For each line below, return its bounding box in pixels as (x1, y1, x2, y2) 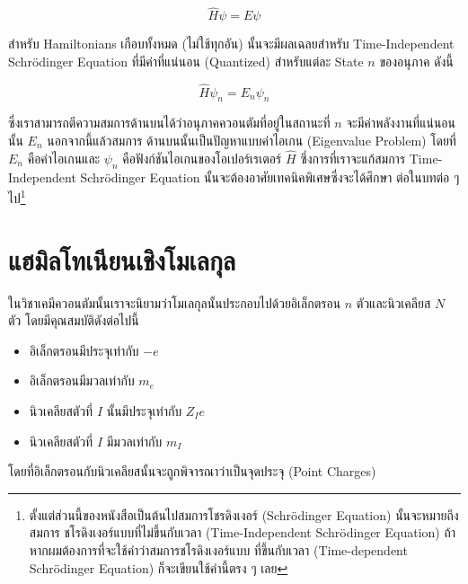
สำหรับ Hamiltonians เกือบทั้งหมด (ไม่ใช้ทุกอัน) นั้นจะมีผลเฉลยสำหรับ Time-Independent (8, 34, 455, 53)
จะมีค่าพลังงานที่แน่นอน (346, 113, 456, 132)
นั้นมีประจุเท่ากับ (106, 401, 182, 420)
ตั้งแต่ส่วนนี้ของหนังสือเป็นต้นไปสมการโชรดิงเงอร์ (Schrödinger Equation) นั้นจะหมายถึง (29, 505, 459, 524)
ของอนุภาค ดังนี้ (379, 51, 454, 70)
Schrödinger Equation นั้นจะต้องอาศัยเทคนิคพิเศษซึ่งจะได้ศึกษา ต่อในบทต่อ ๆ (80, 167, 460, 186)
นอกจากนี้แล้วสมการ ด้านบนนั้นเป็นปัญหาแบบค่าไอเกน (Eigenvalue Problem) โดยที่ (47, 131, 456, 150)
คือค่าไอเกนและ (27, 148, 101, 167)
